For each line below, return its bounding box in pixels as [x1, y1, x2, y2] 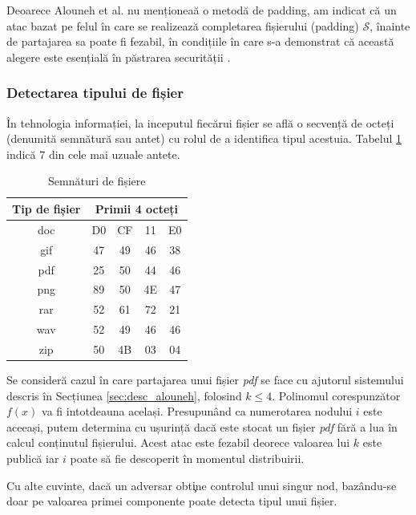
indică [6, 145, 36, 162]
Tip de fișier [12, 200, 81, 217]
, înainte [370, 17, 410, 34]
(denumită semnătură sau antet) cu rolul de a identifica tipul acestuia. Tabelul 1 [6, 130, 402, 147]
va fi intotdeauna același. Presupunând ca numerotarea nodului [42, 403, 353, 420]
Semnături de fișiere [48, 172, 146, 189]
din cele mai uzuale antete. [48, 145, 180, 162]
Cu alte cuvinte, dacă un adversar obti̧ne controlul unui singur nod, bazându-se [6, 476, 397, 493]
